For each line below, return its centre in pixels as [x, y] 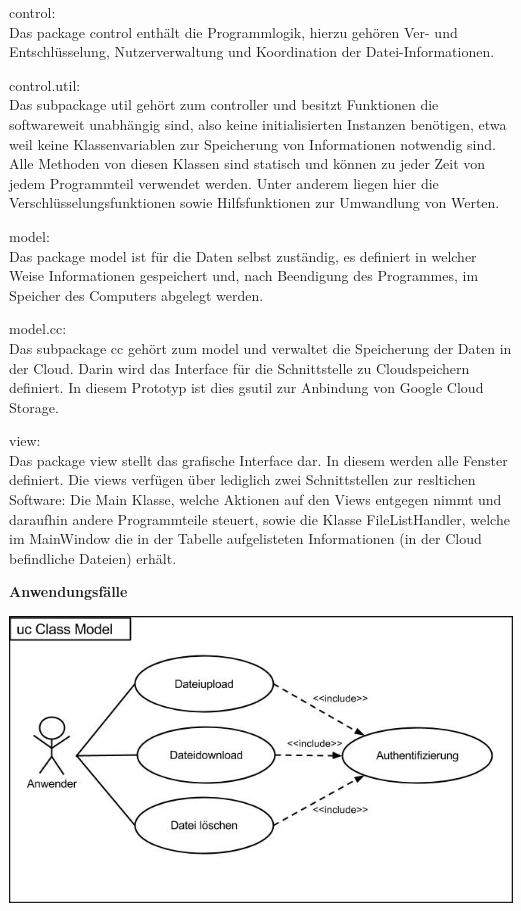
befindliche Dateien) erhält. [93, 557]
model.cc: [38, 328]
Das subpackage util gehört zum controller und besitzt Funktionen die [224, 104]
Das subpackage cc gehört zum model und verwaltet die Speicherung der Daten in [260, 347]
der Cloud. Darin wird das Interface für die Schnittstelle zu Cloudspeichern [239, 367]
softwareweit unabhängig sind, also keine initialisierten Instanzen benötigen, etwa [258, 123]
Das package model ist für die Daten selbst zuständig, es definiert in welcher [243, 255]
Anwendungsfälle [68, 591]
